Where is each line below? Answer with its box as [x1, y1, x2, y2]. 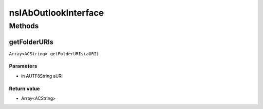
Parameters [9, 63, 38, 69]
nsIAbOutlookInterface [9, 7, 104, 18]
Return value [9, 85, 40, 92]
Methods [9, 22, 39, 30]
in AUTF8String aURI [21, 73, 63, 79]
